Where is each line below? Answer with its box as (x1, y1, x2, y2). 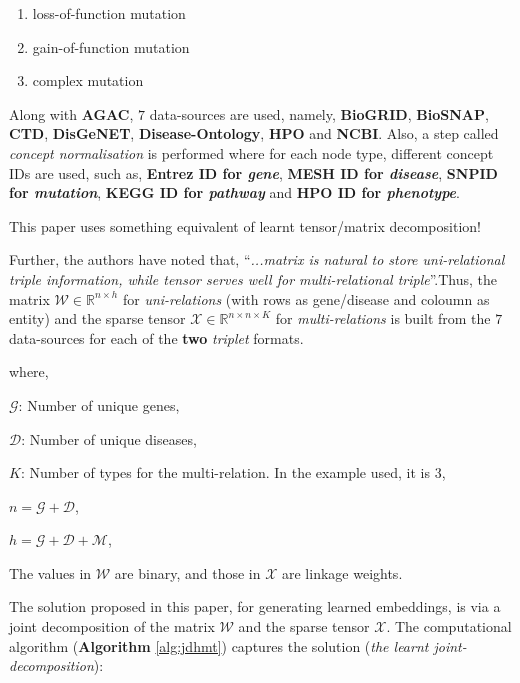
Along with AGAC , (9, 103, 134, 124)
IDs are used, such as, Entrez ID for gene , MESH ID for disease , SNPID (9, 162, 498, 183)
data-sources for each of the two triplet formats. (9, 327, 304, 348)
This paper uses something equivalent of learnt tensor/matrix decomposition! (9, 215, 481, 236)
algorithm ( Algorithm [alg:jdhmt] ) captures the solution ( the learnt (9, 635, 429, 656)
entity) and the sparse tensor (9, 308, 186, 329)
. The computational (386, 616, 512, 637)
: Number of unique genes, (18, 394, 180, 415)
